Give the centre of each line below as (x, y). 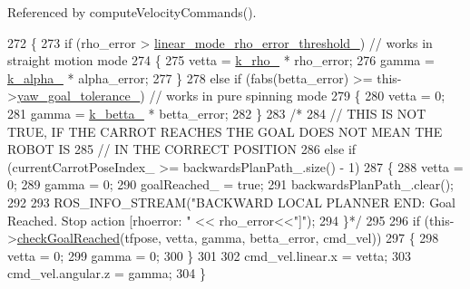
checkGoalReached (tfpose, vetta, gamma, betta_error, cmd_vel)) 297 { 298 (228, 238)
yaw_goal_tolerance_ (78, 96)
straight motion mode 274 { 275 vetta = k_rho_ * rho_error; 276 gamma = (221, 60)
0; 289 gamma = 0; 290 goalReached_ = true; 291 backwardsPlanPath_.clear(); (230, 184)
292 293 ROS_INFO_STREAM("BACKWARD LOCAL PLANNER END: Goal (232, 202)
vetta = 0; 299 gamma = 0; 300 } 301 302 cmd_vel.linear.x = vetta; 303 (209, 255)
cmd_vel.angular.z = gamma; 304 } (107, 273)
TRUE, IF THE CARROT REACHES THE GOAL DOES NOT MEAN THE (225, 131)
